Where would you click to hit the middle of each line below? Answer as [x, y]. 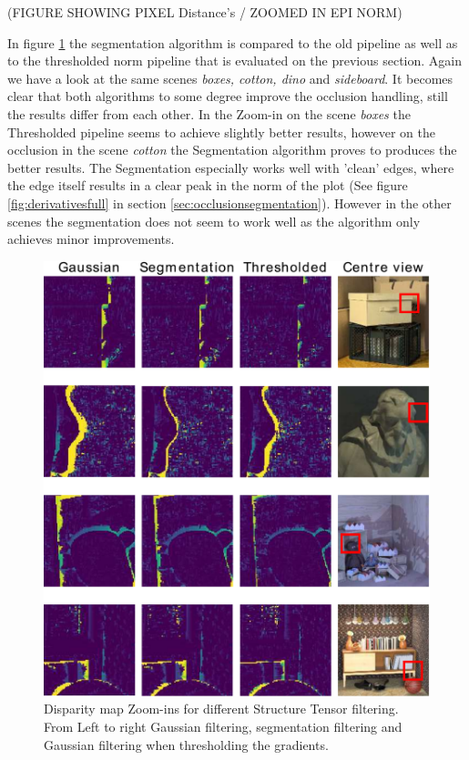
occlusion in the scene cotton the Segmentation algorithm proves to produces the [232, 150]
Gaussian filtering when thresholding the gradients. [186, 744]
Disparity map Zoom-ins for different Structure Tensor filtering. [221, 709]
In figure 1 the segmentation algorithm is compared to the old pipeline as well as [233, 42]
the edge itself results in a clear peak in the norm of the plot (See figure [208, 185]
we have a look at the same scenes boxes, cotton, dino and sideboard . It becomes [230, 78]
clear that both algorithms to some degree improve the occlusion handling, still [228, 96]
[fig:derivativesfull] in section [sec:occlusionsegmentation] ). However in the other [229, 203]
